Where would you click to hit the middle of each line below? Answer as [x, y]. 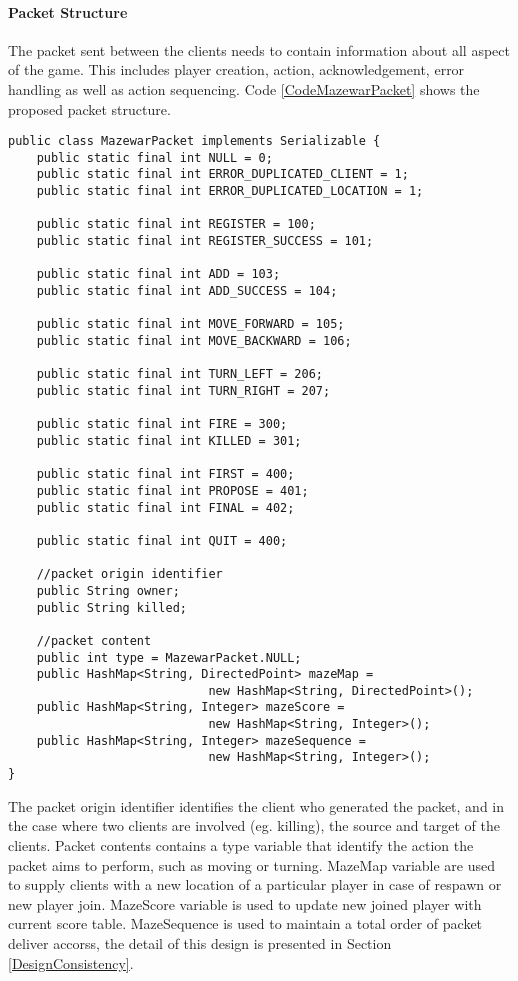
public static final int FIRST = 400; [165, 474]
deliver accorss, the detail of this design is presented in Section [200, 942]
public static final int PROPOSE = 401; [172, 490]
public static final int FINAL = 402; [165, 507]
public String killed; [111, 607]
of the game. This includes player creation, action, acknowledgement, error [236, 69]
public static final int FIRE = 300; [162, 424]
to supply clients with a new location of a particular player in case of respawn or [255, 884]
